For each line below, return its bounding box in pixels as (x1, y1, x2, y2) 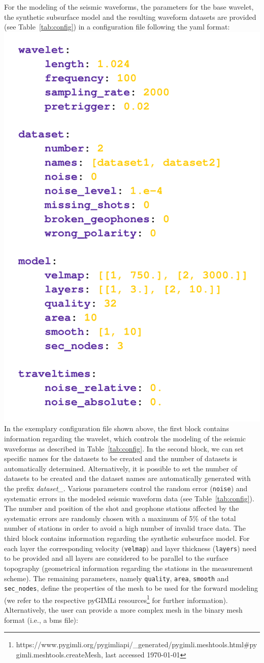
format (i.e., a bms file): (4, 614, 78, 625)
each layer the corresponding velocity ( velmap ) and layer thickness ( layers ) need (4, 543, 257, 553)
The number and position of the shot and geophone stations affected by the (4, 503, 239, 514)
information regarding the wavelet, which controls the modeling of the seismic (4, 433, 246, 444)
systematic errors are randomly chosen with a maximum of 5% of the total (4, 513, 236, 523)
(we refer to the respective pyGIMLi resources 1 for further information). (4, 593, 228, 605)
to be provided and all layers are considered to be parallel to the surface (4, 553, 228, 563)
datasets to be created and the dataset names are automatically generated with (4, 473, 251, 484)
